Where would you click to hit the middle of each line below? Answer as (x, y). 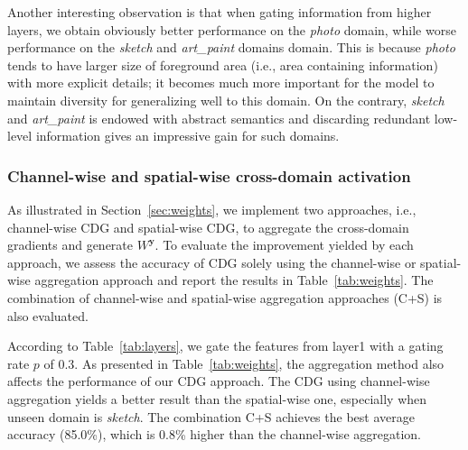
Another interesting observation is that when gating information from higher (220, 12)
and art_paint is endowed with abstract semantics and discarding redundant (219, 118)
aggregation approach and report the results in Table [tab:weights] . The (234, 280)
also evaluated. (48, 315)
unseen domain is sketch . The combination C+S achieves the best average (211, 416)
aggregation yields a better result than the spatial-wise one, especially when (217, 398)
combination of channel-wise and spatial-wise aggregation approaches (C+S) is (225, 297)
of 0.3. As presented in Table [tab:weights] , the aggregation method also (244, 363)
